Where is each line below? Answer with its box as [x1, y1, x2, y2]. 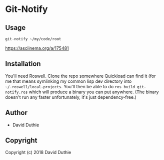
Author [5, 109, 27, 117]
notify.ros [5, 90, 28, 95]
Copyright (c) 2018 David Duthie [5, 150, 71, 156]
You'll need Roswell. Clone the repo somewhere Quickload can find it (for [5, 73, 156, 79]
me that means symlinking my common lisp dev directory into [5, 78, 132, 84]
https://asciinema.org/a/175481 [5, 45, 69, 51]
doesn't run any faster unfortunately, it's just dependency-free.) [5, 94, 136, 100]
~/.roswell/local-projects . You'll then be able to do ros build [5, 83, 135, 89]
